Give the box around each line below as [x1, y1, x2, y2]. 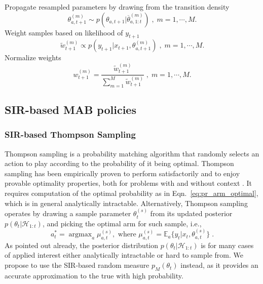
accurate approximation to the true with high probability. [5, 270, 183, 280]
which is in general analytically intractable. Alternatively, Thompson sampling [5, 197, 248, 208]
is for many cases [201, 239, 254, 250]
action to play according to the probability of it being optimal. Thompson [5, 158, 234, 169]
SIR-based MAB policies [5, 102, 136, 117]
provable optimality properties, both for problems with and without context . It [5, 178, 252, 188]
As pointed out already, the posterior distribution [5, 239, 159, 250]
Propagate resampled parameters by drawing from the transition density [5, 2, 230, 12]
